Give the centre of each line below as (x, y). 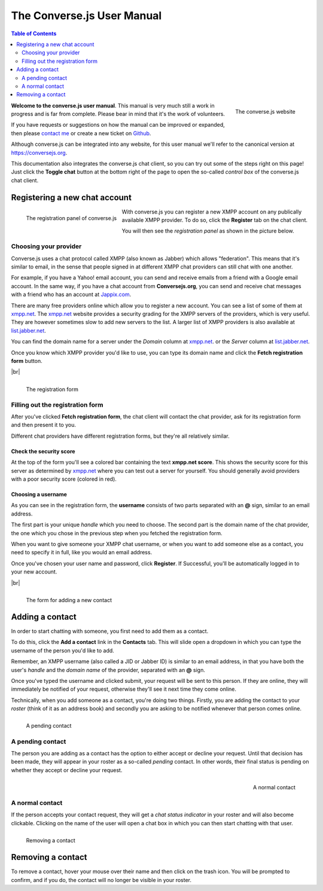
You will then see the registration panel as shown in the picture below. (208, 231)
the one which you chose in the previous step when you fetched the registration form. (117, 533)
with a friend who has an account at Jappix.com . (71, 295)
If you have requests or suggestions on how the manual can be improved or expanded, (118, 125)
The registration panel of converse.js (71, 218)
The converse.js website (265, 112)
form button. (27, 361)
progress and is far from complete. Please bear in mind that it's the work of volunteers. (118, 114)
